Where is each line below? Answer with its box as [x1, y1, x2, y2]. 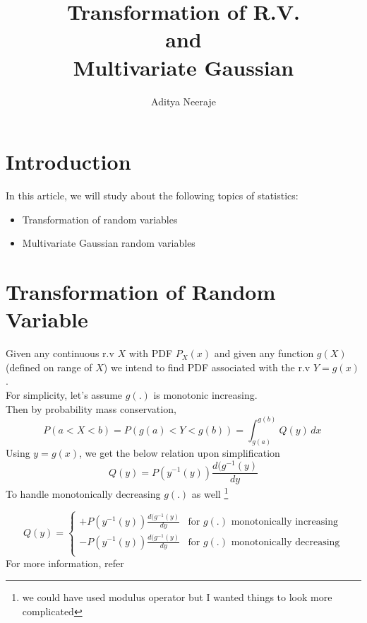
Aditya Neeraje [151, 93, 216, 108]
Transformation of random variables [22, 211, 178, 226]
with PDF [128, 346, 173, 361]
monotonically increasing [231, 516, 339, 527]
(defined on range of [6, 359, 92, 374]
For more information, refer [6, 555, 124, 570]
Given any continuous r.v [6, 346, 114, 361]
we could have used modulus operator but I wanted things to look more [22, 590, 332, 605]
